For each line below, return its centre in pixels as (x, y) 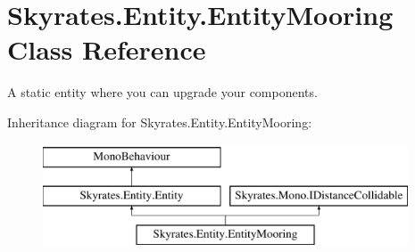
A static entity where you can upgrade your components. (162, 92)
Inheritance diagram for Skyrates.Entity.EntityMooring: (160, 122)
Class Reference (107, 49)
